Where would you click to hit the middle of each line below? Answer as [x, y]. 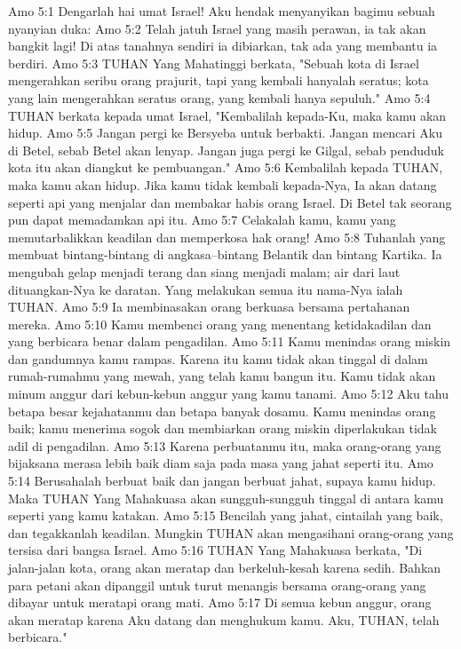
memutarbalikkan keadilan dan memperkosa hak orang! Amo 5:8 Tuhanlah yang [227, 237]
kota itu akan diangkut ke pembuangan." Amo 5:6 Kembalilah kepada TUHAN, [226, 167]
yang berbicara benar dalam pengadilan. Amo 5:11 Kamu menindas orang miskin [230, 341]
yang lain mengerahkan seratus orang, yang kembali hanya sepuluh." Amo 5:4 [219, 97]
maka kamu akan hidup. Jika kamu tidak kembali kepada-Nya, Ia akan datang [223, 184]
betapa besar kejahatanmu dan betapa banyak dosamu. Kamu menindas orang [222, 411]
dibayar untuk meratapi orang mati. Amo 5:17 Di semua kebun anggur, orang [220, 602]
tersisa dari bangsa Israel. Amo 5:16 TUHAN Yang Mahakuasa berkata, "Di [215, 550]
